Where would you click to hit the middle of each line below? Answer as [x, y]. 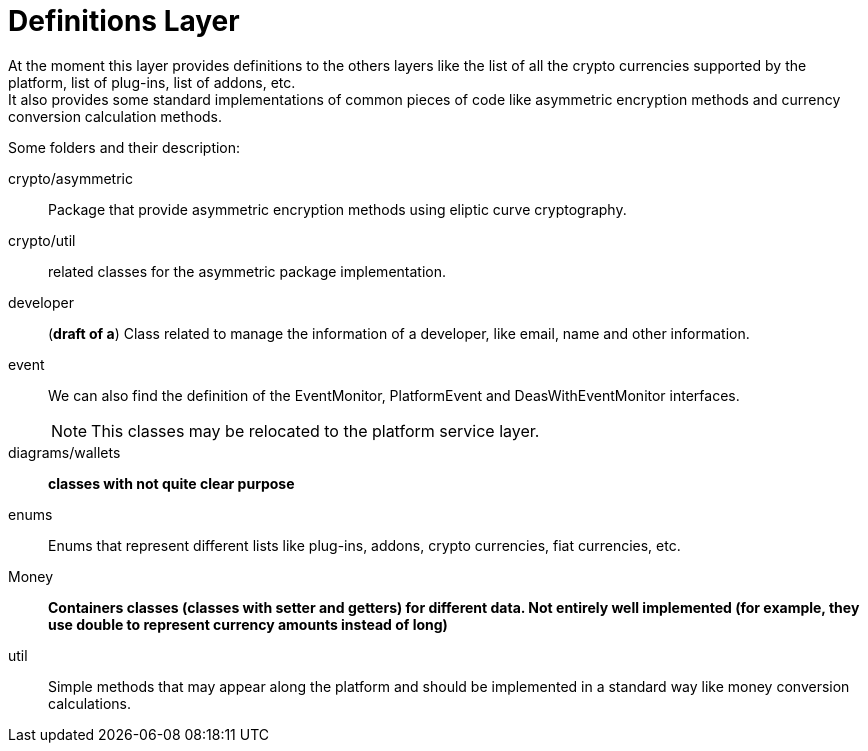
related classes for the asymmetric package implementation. [247, 271]
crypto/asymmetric [70, 178]
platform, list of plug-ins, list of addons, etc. [152, 82]
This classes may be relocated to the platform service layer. [315, 430]
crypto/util [42, 240]
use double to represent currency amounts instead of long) [248, 624]
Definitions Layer [124, 21]
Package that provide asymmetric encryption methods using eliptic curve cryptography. [337, 209]
